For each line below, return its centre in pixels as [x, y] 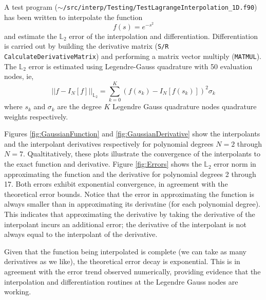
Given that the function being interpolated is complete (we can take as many [125, 251]
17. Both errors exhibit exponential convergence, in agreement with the [116, 184]
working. [18, 292]
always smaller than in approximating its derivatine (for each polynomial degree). [132, 204]
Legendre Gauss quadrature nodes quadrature [185, 106]
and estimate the [31, 36]
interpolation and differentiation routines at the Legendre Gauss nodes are [121, 281]
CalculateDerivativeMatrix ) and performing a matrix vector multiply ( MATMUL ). [133, 56]
